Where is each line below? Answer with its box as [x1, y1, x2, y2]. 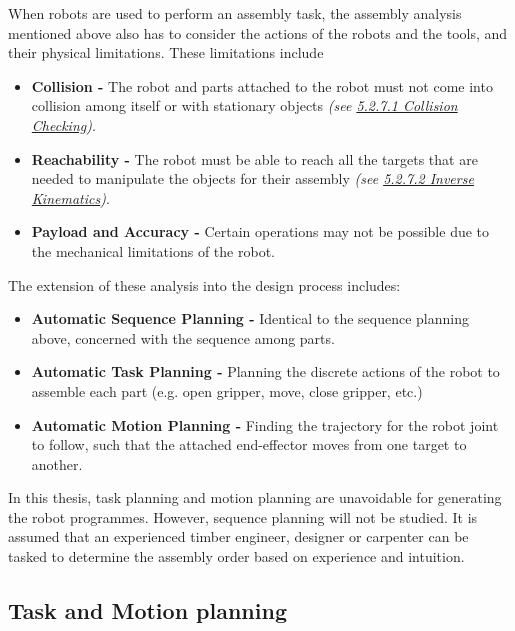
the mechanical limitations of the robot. [31, 240, 275, 261]
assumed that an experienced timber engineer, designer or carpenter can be [8, 526, 469, 547]
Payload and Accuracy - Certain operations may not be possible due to [31, 221, 490, 242]
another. [31, 453, 83, 474]
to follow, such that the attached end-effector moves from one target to [31, 434, 467, 455]
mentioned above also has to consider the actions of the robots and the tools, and [8, 22, 508, 43]
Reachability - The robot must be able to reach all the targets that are [31, 148, 478, 169]
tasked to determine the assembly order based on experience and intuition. [8, 546, 465, 567]
